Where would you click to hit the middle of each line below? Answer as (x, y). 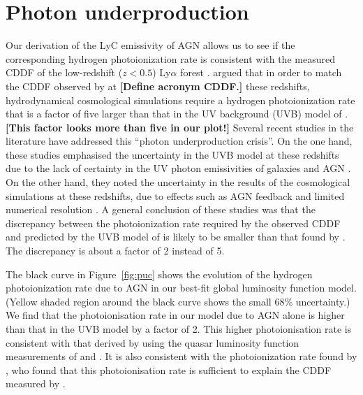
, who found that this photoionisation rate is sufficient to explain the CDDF (169, 369)
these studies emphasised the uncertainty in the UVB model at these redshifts (172, 154)
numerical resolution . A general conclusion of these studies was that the (161, 209)
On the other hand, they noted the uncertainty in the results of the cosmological (178, 182)
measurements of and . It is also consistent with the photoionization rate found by (181, 356)
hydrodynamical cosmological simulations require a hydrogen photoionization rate (180, 100)
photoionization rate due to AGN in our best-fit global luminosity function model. (181, 288)
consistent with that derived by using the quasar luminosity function (153, 342)
